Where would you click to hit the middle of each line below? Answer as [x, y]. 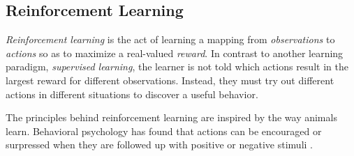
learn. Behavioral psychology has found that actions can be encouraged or [164, 131]
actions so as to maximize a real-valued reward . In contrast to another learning [175, 53]
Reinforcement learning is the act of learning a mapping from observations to [170, 39]
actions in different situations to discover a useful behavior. [132, 94]
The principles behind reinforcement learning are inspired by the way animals [171, 117]
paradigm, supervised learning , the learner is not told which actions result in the [177, 67]
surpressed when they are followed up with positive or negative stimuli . [159, 145]
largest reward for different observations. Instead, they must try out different [170, 80]
